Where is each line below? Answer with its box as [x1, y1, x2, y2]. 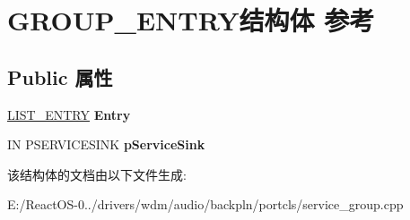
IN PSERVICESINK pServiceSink [7, 135, 205, 154]
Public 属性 [7, 63, 113, 90]
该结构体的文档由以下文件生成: [7, 165, 187, 183]
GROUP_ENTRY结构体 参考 [7, 2, 375, 38]
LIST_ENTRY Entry [7, 105, 131, 123]
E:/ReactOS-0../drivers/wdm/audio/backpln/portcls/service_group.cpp [7, 195, 404, 214]
